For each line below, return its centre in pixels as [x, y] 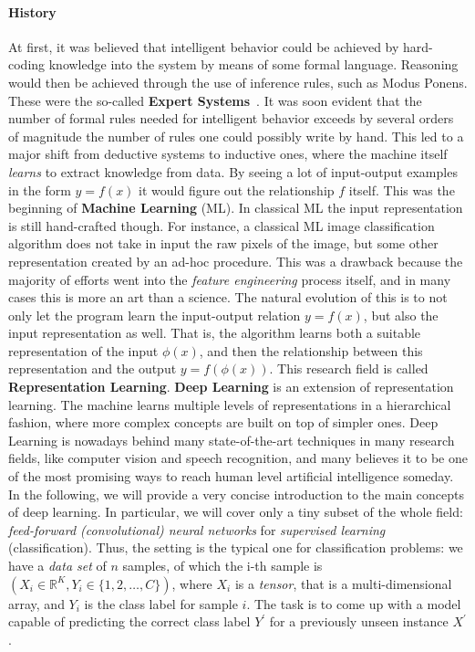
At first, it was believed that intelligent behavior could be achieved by [204, 46]
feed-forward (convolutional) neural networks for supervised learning [197, 529]
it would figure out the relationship [237, 189]
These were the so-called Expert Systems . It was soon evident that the [215, 100]
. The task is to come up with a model [354, 603]
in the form [40, 189]
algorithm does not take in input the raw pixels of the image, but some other [223, 243]
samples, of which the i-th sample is [222, 566]
